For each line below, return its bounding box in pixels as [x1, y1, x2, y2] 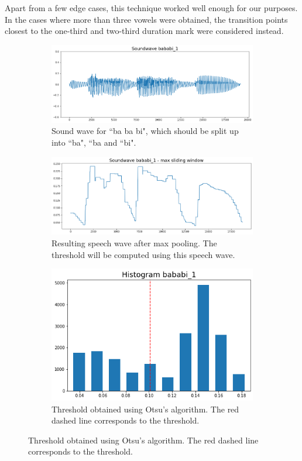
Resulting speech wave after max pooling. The [52, 236, 217, 249]
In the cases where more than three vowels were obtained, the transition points [5, 13, 288, 25]
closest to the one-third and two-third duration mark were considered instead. [5, 25, 284, 37]
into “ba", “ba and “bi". [52, 136, 136, 149]
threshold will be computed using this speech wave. [52, 248, 235, 260]
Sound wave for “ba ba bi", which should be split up [52, 125, 239, 137]
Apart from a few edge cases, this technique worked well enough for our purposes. [5, 2, 298, 13]
